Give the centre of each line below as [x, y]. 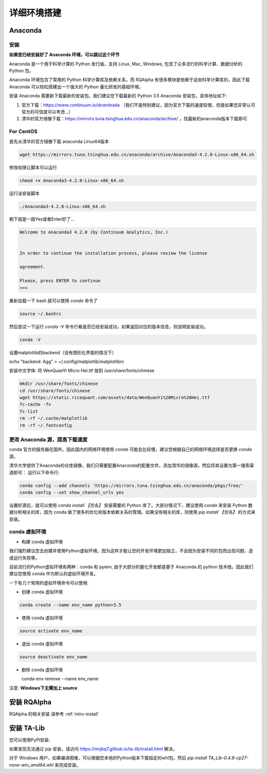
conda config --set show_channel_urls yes [72, 492]
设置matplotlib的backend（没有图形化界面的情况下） [63, 352]
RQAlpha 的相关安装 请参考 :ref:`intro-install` [54, 714]
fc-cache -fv [35, 405]
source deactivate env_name [53, 657]
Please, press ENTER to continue [60, 281]
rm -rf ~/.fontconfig [46, 425]
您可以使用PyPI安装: [30, 740]
